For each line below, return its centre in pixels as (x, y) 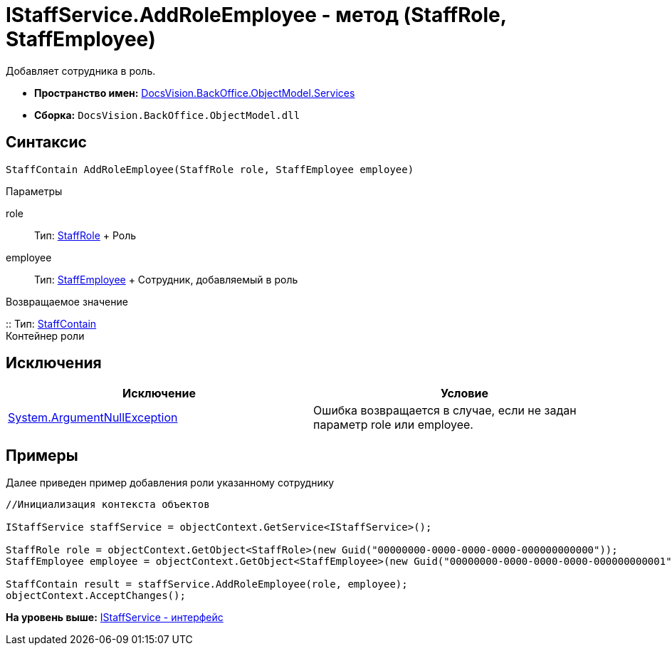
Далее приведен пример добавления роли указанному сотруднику (170, 483)
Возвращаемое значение (67, 301)
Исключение (159, 394)
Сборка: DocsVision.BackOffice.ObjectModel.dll (167, 115)
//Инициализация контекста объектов (108, 505)
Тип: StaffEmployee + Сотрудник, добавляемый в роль (166, 279)
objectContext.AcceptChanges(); (96, 596)
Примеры (42, 455)
